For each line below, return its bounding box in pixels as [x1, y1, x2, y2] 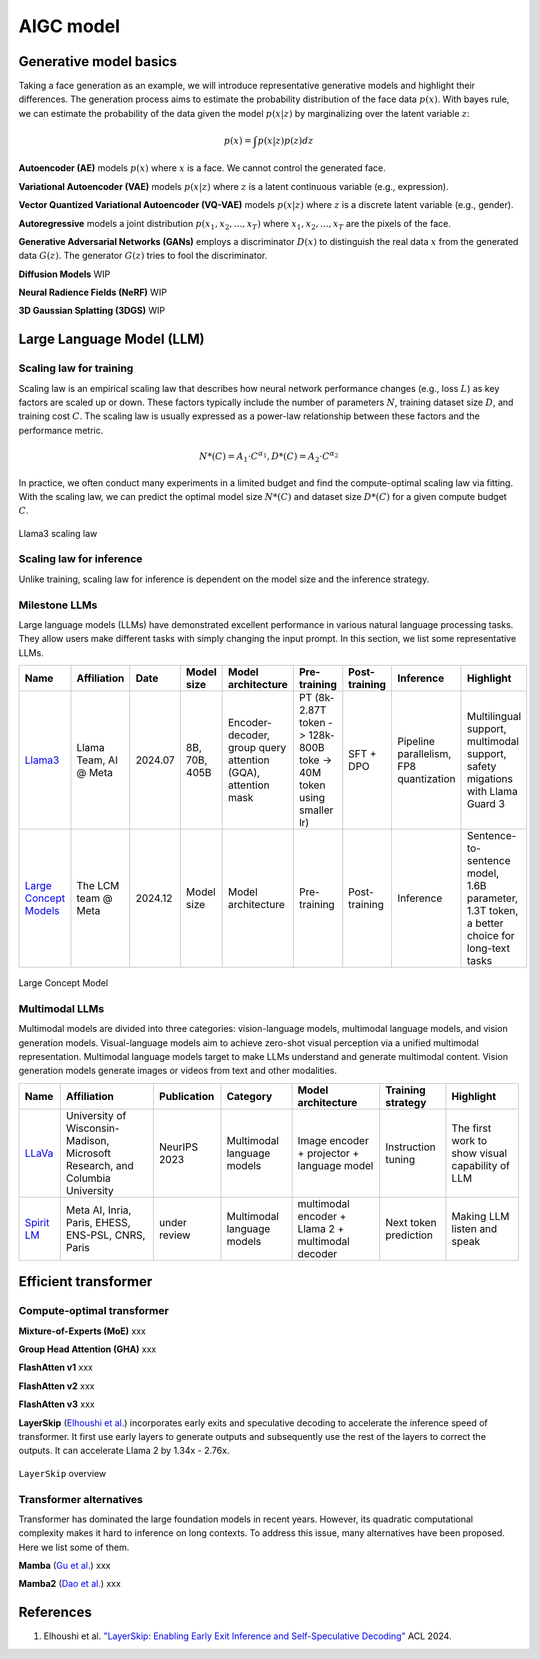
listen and [451, 1221, 498, 1235]
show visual [451, 1146, 508, 1160]
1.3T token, [466, 904, 519, 918]
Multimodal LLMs [18, 1001, 105, 1015]
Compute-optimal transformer [18, 1304, 169, 1318]
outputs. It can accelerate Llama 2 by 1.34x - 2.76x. [18, 1445, 230, 1457]
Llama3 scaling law [18, 527, 98, 539]
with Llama [466, 785, 519, 799]
